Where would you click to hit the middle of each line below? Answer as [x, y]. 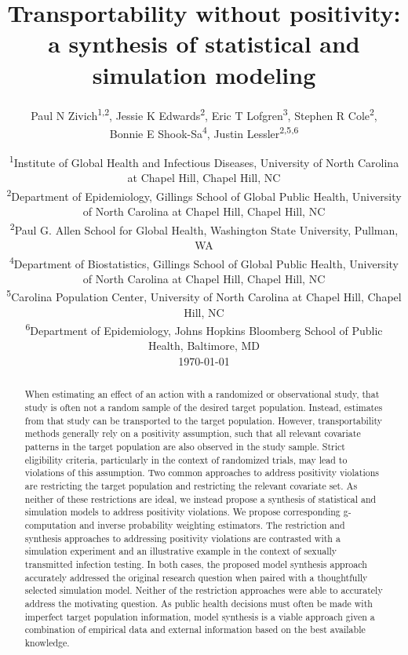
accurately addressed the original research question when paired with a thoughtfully [196, 577]
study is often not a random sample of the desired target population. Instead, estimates [204, 408]
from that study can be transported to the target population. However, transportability [204, 420]
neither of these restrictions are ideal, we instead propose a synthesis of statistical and [200, 499]
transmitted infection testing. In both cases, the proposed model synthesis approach [196, 564]
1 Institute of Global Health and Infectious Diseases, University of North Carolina [204, 161]
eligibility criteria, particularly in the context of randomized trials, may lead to [186, 459]
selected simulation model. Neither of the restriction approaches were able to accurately [204, 590]
